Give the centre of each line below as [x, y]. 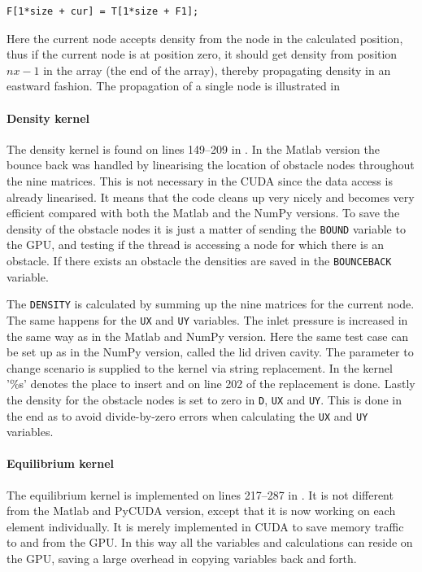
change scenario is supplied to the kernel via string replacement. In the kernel [200, 367]
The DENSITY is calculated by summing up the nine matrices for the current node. [211, 304]
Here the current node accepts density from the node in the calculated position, [205, 38]
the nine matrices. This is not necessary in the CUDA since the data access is [200, 180]
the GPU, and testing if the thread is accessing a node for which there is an [195, 245]
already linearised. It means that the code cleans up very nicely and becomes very [211, 196]
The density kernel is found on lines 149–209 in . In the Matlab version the [193, 148]
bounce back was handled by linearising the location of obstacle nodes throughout [211, 165]
